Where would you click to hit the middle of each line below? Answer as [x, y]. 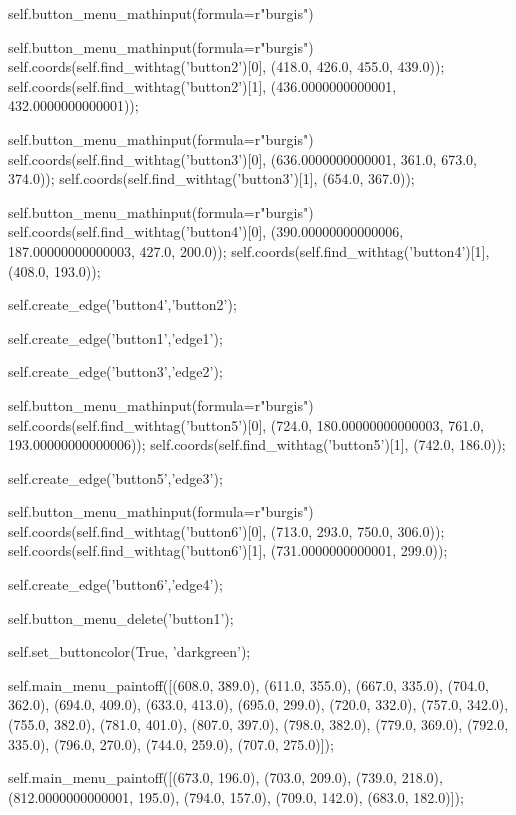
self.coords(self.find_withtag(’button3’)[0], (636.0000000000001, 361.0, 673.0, [242, 158]
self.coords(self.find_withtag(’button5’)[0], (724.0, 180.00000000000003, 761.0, [246, 424]
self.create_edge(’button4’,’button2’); [122, 304]
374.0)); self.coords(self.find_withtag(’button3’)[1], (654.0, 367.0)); [211, 178]
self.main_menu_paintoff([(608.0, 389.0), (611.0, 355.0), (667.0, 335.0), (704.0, [248, 684]
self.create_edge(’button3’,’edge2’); [115, 371]
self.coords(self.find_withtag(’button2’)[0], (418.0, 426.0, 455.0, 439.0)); [226, 66]
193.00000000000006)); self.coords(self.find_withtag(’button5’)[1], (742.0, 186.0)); [257, 444]
